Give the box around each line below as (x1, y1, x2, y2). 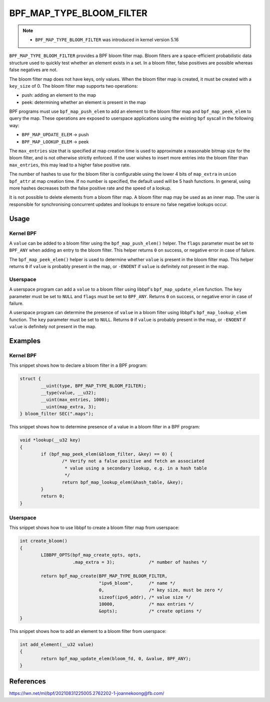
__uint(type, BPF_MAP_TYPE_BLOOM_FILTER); (40, 383, 147, 388)
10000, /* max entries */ (98, 601, 194, 607)
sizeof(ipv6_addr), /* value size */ (98, 594, 191, 600)
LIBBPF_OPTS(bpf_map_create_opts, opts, (40, 552, 141, 558)
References (9, 677, 46, 686)
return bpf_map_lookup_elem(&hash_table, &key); (61, 479, 183, 485)
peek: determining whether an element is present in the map (21, 99, 146, 105)
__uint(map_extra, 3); (40, 404, 97, 409)
